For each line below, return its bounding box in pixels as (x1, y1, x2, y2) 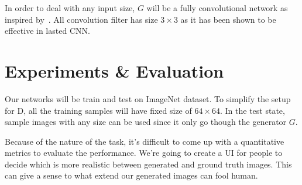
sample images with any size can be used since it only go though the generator (5, 116, 287, 128)
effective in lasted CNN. (5, 25, 90, 37)
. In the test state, (220, 104, 285, 116)
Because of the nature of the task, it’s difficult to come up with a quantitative (5, 135, 284, 147)
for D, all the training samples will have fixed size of (5, 104, 192, 116)
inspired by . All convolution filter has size (5, 13, 158, 25)
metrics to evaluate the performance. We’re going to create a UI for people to (5, 146, 283, 159)
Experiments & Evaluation (5, 58, 224, 82)
